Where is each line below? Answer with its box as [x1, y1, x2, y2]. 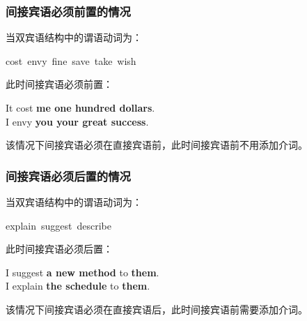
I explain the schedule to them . [6, 278, 150, 293]
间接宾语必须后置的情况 [6, 167, 131, 184]
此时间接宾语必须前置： [6, 77, 113, 91]
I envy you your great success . [6, 114, 149, 128]
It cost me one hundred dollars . [6, 100, 155, 114]
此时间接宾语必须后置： [6, 241, 113, 256]
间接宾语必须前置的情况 [6, 2, 131, 20]
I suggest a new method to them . [6, 264, 159, 279]
